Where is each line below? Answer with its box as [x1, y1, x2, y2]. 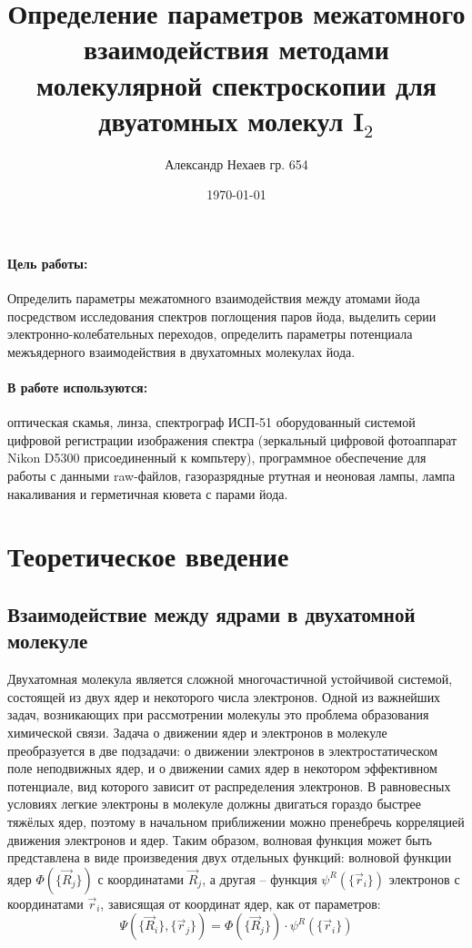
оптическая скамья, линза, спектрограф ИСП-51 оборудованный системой [7, 413, 416, 432]
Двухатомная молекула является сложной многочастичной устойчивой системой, [7, 669, 453, 688]
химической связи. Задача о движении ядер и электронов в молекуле [7, 722, 387, 741]
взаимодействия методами [84, 30, 389, 67]
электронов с [388, 869, 460, 888]
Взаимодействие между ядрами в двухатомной [7, 599, 416, 627]
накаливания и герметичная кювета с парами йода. [7, 484, 288, 503]
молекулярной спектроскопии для [35, 66, 437, 103]
